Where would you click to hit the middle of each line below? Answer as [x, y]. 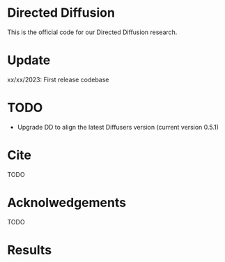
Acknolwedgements [67, 202]
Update [29, 60]
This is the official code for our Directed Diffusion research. [92, 32]
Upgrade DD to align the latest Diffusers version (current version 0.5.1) [118, 127]
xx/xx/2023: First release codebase [58, 79]
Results [30, 250]
